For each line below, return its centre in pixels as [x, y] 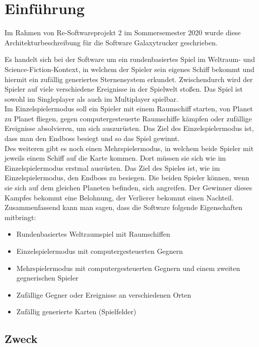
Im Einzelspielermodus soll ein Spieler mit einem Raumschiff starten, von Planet [129, 109]
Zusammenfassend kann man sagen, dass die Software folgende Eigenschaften [124, 207]
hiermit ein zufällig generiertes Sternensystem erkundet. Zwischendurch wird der [129, 79]
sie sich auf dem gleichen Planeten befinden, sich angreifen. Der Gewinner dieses [128, 188]
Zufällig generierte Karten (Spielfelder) [76, 311]
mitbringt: [20, 217]
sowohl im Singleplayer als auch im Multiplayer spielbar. [91, 98]
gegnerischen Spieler [47, 278]
